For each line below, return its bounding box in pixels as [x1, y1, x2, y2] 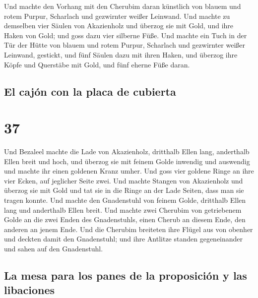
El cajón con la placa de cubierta [4, 83, 176, 99]
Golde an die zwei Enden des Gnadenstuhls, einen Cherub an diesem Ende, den [4, 214, 246, 225]
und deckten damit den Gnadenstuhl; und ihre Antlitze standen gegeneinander [4, 234, 243, 244]
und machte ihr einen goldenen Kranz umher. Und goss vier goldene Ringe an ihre [4, 166, 254, 176]
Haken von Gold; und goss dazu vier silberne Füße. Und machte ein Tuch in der [4, 30, 247, 40]
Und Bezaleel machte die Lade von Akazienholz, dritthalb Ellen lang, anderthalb [4, 146, 250, 157]
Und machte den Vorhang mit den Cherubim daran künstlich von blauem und [4, 1, 241, 11]
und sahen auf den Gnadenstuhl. [4, 243, 103, 253]
